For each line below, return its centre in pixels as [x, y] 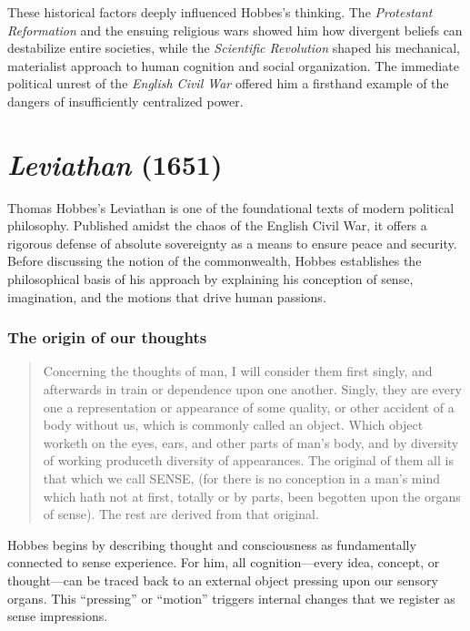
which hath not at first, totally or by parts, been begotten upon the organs [252, 496]
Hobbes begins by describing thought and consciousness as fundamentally [212, 544]
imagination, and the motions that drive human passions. [167, 296]
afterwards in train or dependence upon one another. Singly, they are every [252, 389]
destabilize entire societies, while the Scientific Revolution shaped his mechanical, [234, 48]
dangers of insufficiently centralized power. [125, 101]
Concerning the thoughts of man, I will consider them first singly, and [238, 371]
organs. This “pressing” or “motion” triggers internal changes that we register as [231, 598]
